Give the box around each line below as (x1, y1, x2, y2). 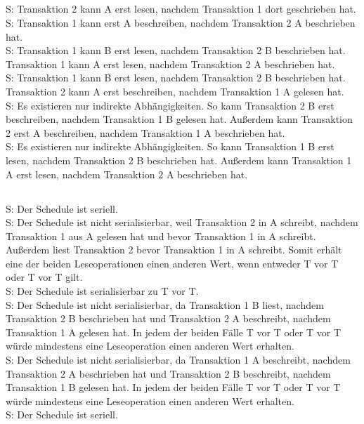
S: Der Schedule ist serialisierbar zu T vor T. (6, 284, 199, 298)
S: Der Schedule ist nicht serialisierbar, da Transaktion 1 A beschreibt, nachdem (6, 352, 351, 367)
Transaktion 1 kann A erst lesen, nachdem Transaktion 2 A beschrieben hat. (6, 56, 335, 71)
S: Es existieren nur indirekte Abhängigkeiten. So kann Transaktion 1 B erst (6, 139, 334, 154)
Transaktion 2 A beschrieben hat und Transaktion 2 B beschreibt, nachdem (6, 366, 331, 380)
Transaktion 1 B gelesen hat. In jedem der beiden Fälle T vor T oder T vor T (6, 380, 341, 395)
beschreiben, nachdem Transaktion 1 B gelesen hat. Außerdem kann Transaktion (6, 112, 353, 126)
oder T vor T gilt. (6, 270, 83, 284)
